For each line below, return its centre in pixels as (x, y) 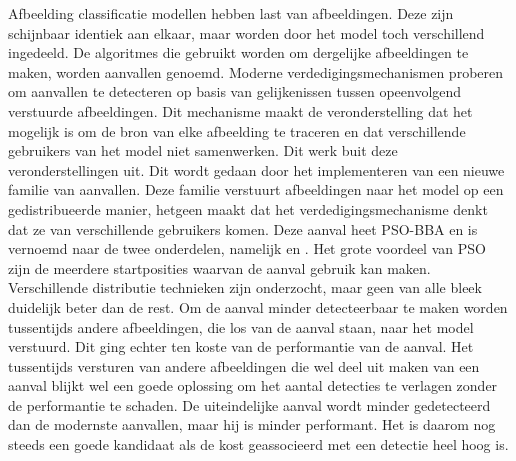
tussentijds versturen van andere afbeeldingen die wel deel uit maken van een (244, 365)
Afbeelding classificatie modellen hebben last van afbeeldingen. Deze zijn (231, 13)
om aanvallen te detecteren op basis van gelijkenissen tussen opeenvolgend (235, 91)
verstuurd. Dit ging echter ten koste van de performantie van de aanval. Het (241, 346)
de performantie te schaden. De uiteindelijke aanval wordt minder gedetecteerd (249, 404)
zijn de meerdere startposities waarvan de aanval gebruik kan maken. (219, 267)
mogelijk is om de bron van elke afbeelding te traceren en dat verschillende (237, 130)
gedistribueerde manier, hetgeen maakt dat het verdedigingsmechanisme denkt (248, 208)
